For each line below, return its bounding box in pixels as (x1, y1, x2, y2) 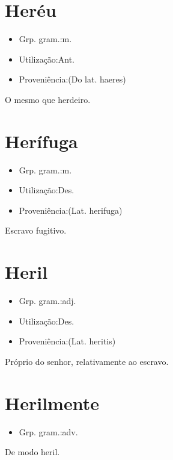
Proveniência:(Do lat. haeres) (19, 73, 126, 85)
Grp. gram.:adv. (19, 425, 78, 438)
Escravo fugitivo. (5, 224, 67, 237)
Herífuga (5, 128, 78, 153)
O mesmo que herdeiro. (5, 93, 91, 105)
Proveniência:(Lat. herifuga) (19, 204, 123, 216)
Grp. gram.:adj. (19, 294, 76, 307)
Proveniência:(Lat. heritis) (19, 335, 116, 347)
